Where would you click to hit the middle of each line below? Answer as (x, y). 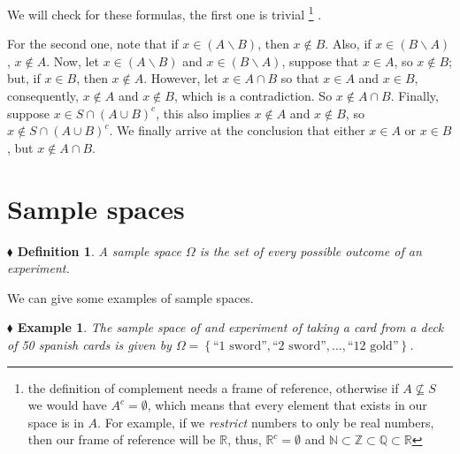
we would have (67, 405)
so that (300, 78)
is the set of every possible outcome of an (310, 250)
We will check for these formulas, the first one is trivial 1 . (165, 13)
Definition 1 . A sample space (99, 250)
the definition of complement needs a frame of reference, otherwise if (213, 387)
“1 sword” (240, 346)
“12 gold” (373, 346)
